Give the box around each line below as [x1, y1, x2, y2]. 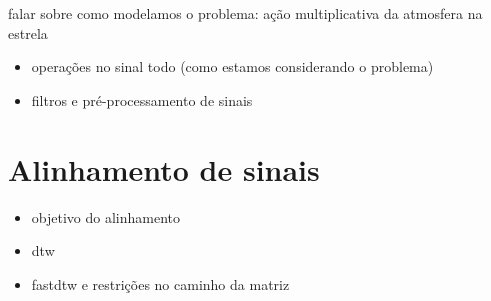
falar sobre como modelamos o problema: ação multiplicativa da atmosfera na [8, 3, 483, 23]
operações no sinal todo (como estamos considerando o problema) [31, 56, 434, 77]
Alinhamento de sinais [8, 148, 320, 189]
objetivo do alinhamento [31, 206, 180, 227]
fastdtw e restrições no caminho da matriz [31, 273, 290, 294]
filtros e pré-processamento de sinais [31, 89, 253, 110]
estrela [8, 22, 48, 43]
